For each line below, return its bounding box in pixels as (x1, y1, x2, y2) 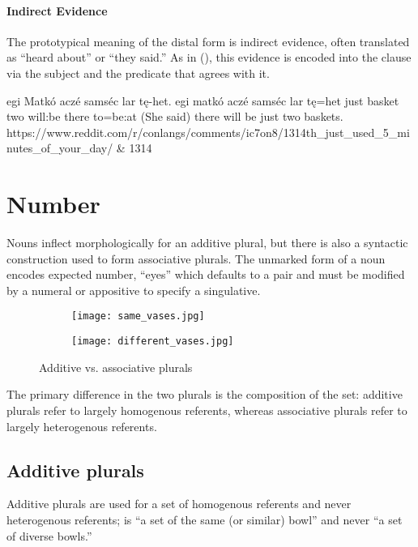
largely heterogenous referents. (6, 417, 157, 434)
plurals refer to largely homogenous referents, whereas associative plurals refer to (6, 401, 407, 418)
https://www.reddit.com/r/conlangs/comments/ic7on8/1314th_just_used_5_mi (6, 123, 410, 140)
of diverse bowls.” (6, 527, 92, 544)
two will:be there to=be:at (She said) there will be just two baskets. (6, 108, 343, 125)
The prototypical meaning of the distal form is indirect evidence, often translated (6, 32, 410, 49)
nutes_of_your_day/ (6, 139, 113, 156)
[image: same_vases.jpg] (71, 310, 205, 323)
